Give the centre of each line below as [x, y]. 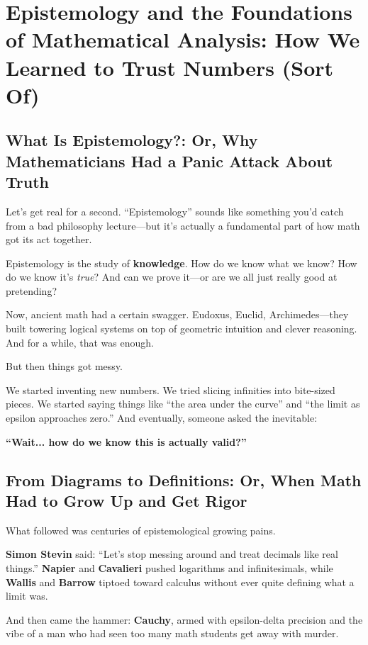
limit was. [27, 596]
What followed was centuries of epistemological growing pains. [141, 530]
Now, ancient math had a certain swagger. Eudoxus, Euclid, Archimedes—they [177, 314]
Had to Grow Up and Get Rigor [127, 501]
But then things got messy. [64, 366]
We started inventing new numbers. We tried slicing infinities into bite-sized [171, 389]
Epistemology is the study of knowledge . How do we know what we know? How [182, 263]
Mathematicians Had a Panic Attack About [169, 161]
